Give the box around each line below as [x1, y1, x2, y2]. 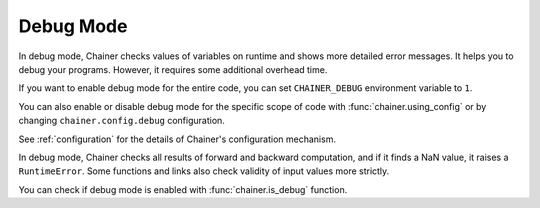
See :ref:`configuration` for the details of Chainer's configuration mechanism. [18, 133, 337, 145]
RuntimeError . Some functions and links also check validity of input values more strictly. [18, 165, 390, 177]
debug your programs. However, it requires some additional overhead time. [18, 63, 328, 75]
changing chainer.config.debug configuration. [18, 115, 225, 127]
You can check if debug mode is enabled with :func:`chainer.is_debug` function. [18, 183, 348, 195]
